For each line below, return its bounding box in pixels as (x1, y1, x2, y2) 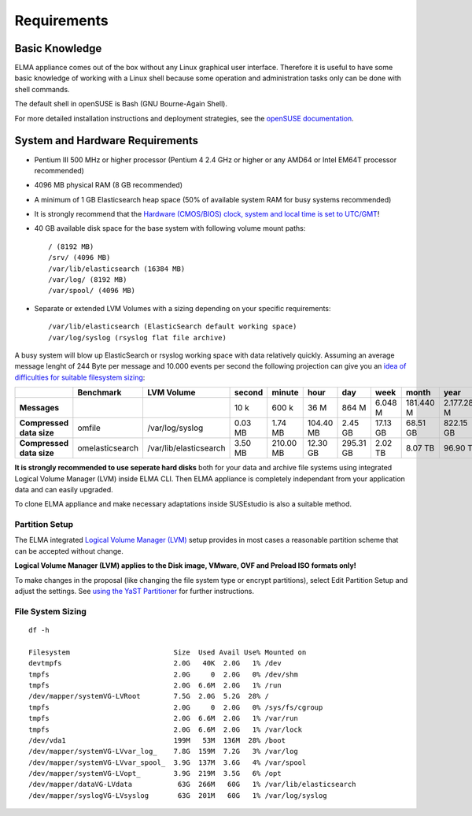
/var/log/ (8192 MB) (48, 276, 127, 284)
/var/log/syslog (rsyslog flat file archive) (48, 333, 227, 342)
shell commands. (14, 84, 70, 94)
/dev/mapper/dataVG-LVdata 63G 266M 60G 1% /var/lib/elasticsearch (28, 780, 356, 789)
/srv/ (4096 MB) (48, 253, 111, 262)
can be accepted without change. (14, 546, 124, 555)
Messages (19, 402, 59, 414)
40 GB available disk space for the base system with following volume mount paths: (34, 224, 306, 233)
